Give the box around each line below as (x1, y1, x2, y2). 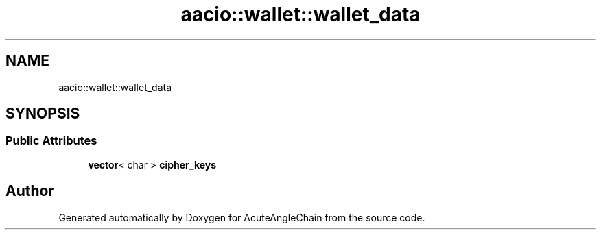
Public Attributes (5, 134, 97, 148)
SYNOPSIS (5, 105, 80, 123)
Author (5, 182, 54, 200)
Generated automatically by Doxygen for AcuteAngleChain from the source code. (58, 211, 425, 223)
